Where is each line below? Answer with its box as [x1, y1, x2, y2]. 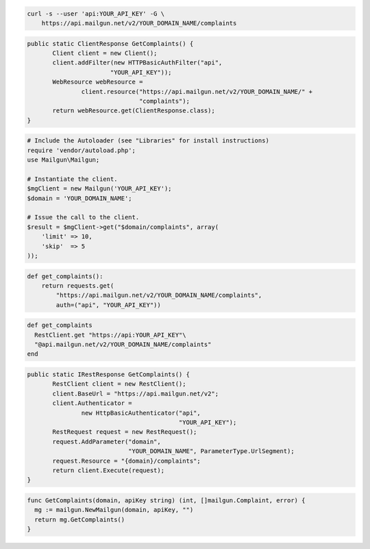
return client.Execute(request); [52, 466, 164, 474]
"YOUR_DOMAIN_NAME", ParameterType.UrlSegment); [127, 448, 295, 455]
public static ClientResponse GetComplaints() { [27, 40, 194, 47]
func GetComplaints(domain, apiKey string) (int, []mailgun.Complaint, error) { [27, 496, 306, 504]
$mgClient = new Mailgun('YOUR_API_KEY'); [27, 185, 172, 193]
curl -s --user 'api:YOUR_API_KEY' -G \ [27, 10, 164, 17]
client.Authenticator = [52, 400, 133, 407]
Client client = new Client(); [52, 49, 158, 57]
